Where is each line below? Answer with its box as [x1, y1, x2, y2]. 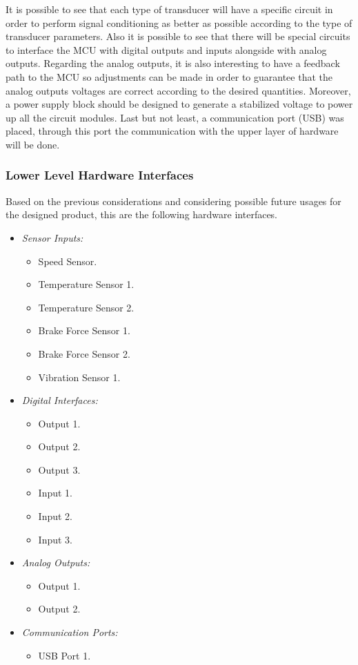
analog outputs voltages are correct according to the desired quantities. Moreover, [6, 83, 351, 97]
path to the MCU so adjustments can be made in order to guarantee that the [6, 69, 332, 84]
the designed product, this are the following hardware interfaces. [6, 207, 278, 222]
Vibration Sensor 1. [38, 369, 121, 384]
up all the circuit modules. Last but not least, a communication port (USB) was [6, 110, 344, 124]
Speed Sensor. [38, 253, 97, 268]
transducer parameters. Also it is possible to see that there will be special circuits [6, 29, 350, 44]
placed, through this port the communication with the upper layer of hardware [6, 124, 339, 138]
